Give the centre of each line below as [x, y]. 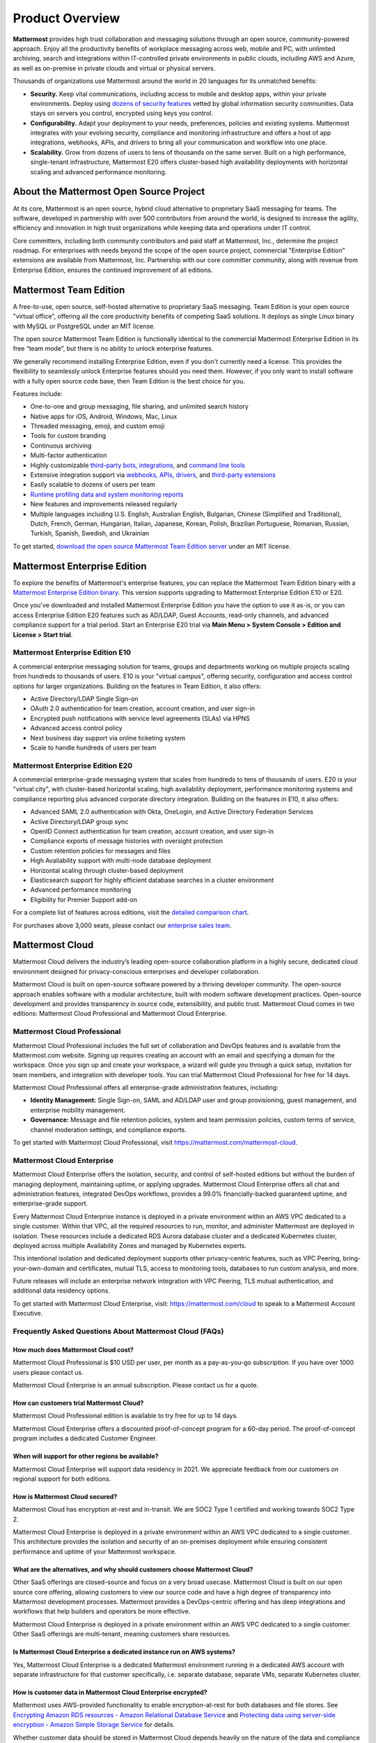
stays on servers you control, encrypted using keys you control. [122, 113]
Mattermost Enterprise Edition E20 [73, 766]
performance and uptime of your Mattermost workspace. [95, 1551]
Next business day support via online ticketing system [108, 738]
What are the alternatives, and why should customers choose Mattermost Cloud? [133, 1569]
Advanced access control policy [76, 728]
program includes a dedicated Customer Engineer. [85, 1438]
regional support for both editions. [62, 1479]
